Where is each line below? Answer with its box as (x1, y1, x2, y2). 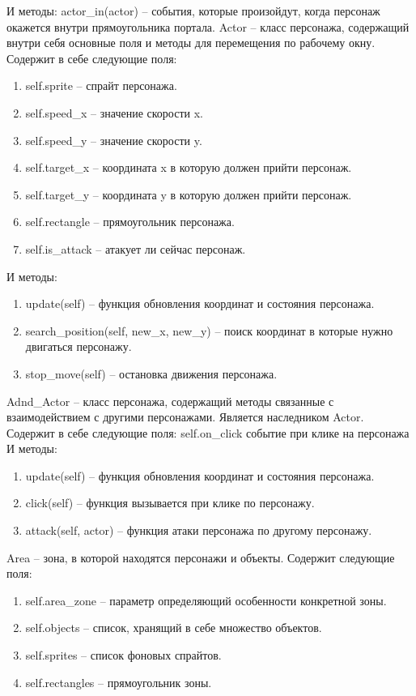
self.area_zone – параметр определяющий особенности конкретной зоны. (25, 591, 387, 608)
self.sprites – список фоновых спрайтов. (25, 647, 222, 664)
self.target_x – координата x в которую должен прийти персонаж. (25, 159, 352, 176)
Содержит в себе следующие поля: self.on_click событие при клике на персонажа (6, 424, 410, 441)
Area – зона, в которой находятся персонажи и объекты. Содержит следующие (6, 549, 395, 566)
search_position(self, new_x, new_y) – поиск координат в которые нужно (25, 322, 393, 339)
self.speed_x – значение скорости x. (25, 104, 203, 121)
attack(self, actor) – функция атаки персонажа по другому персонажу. (25, 522, 372, 539)
